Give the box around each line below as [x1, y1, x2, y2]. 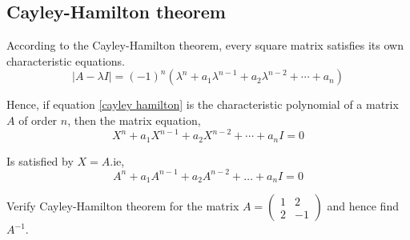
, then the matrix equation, [67, 111, 201, 128]
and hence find [327, 198, 399, 214]
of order [18, 111, 58, 128]
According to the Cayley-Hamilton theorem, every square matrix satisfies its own [6, 37, 404, 54]
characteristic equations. [6, 52, 126, 69]
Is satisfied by [6, 152, 74, 169]
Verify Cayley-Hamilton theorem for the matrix [6, 198, 239, 214]
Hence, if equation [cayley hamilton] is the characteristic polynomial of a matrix [6, 96, 399, 113]
